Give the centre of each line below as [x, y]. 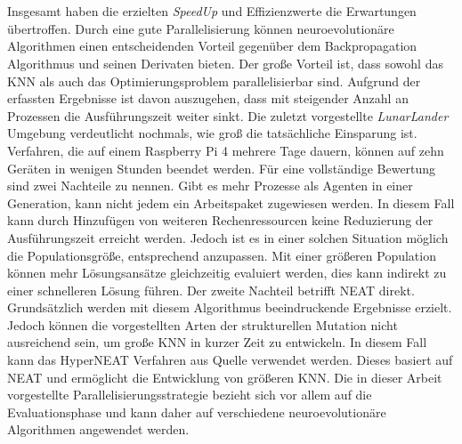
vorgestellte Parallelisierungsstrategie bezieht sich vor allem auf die [190, 395]
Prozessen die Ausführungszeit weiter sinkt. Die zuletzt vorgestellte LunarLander [228, 115]
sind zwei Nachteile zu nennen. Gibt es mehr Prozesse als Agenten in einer [210, 186]
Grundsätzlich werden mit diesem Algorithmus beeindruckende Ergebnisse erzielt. [230, 307]
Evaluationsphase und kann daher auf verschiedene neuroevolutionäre [197, 412]
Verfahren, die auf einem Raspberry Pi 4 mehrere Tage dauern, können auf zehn [226, 150]
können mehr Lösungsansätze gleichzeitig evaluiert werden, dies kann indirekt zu [227, 273]
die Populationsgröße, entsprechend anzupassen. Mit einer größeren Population [222, 255]
